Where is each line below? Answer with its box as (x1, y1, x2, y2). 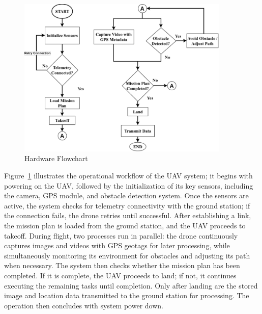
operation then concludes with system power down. (4, 300, 163, 310)
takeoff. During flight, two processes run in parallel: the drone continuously (4, 230, 238, 241)
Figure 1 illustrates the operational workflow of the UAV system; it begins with (4, 170, 253, 180)
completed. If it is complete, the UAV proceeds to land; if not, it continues (4, 270, 237, 280)
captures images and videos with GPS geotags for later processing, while (4, 240, 230, 251)
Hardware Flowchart (24, 153, 88, 164)
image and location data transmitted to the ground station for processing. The (4, 290, 249, 301)
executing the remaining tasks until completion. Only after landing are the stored (4, 280, 258, 291)
